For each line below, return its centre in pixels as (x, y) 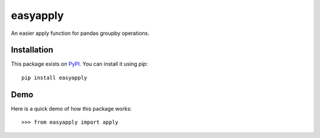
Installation (32, 50)
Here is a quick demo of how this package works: (71, 108)
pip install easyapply (55, 78)
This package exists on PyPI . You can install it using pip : (79, 64)
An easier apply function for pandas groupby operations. (80, 33)
